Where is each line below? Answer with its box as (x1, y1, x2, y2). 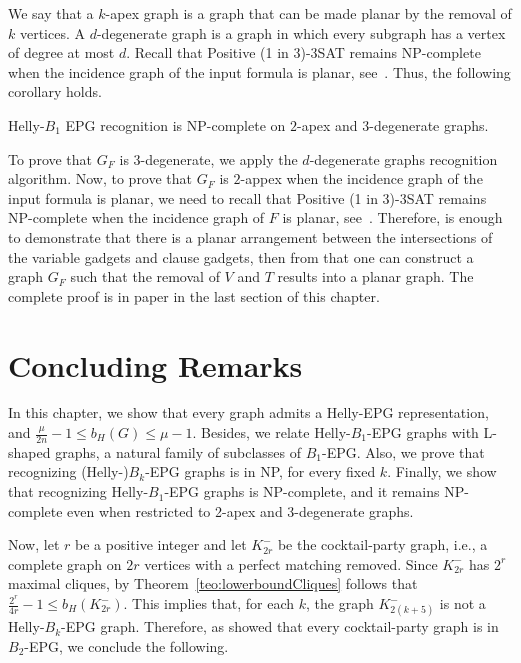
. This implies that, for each (123, 593, 295, 614)
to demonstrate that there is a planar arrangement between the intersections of (8, 226, 493, 247)
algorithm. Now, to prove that (8, 168, 193, 189)
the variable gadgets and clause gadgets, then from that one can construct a (8, 246, 474, 267)
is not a (439, 593, 486, 614)
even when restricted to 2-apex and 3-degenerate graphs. (67, 500, 414, 521)
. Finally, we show (387, 461, 497, 482)
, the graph (306, 593, 374, 614)
